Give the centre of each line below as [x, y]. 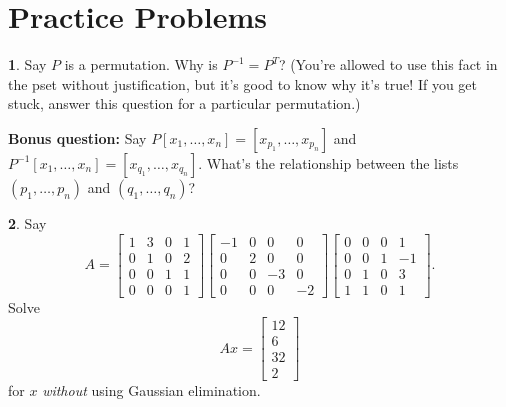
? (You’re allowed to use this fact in [388, 64]
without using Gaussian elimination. [151, 390]
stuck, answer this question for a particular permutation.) [184, 103]
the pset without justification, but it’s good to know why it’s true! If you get [242, 83]
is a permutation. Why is [141, 64]
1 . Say [27, 64]
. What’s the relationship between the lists [328, 162]
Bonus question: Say [77, 137]
